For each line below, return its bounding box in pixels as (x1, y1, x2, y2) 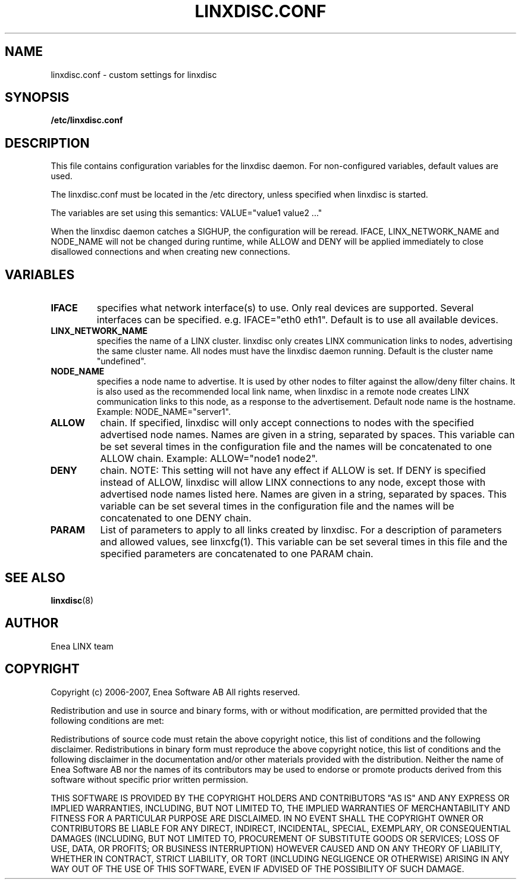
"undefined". (96, 356, 146, 367)
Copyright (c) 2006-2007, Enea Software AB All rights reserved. (51, 686, 300, 697)
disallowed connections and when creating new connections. (51, 246, 290, 257)
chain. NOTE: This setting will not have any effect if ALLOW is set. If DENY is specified (100, 464, 486, 477)
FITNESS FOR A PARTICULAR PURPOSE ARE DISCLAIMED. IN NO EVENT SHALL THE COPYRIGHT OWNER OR (51, 813, 484, 823)
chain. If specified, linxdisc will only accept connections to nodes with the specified (100, 417, 474, 429)
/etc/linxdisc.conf (51, 115, 123, 126)
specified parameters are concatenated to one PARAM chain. (100, 548, 374, 560)
